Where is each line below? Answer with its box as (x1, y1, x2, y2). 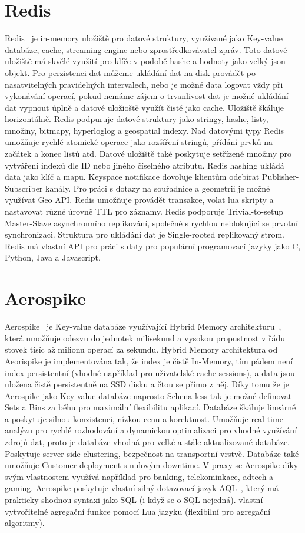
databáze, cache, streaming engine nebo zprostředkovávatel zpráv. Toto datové (5, 43, 287, 55)
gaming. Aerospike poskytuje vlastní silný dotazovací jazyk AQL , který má (5, 482, 279, 494)
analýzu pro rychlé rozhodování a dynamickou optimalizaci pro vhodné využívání (5, 424, 297, 436)
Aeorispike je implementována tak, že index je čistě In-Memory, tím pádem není (5, 354, 293, 367)
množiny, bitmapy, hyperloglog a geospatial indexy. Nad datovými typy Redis (5, 124, 284, 136)
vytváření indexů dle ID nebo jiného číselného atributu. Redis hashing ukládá (5, 159, 284, 171)
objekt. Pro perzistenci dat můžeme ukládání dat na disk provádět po (5, 66, 256, 78)
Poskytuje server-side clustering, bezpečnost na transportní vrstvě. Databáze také (5, 447, 299, 459)
